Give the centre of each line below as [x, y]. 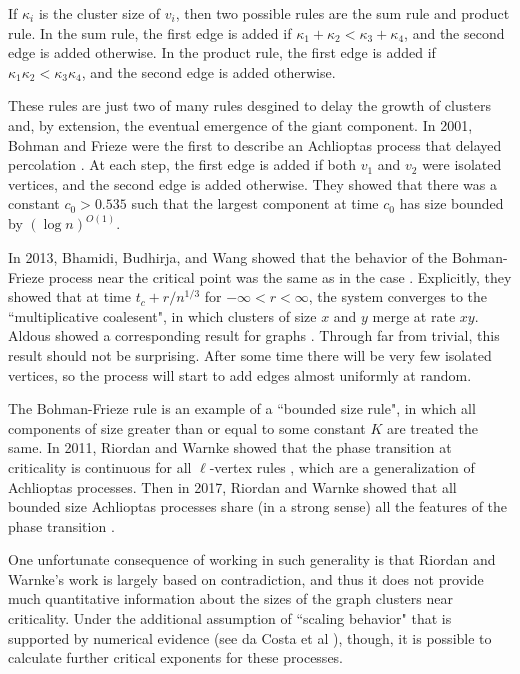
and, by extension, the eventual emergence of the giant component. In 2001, [240, 124]
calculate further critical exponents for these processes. [176, 657]
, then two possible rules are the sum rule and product [342, 13]
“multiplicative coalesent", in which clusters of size [162, 315]
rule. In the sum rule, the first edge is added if [150, 32]
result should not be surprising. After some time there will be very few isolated [250, 354]
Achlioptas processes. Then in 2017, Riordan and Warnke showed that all [232, 486]
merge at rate [414, 315]
